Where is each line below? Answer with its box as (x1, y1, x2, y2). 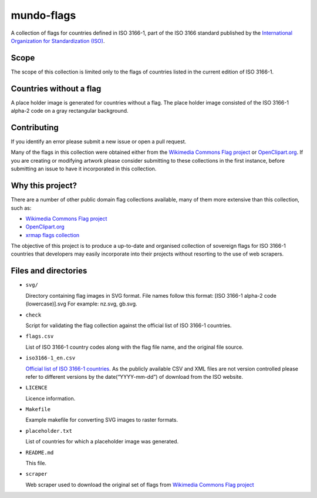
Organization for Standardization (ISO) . (11, 37, 105, 44)
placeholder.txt (25, 428, 73, 434)
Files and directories (11, 266, 87, 276)
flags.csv (25, 333, 54, 340)
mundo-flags (11, 9, 76, 22)
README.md (25, 449, 54, 456)
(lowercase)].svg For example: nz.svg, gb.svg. (25, 300, 137, 308)
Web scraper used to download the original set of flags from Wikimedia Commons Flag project (25, 481, 255, 488)
